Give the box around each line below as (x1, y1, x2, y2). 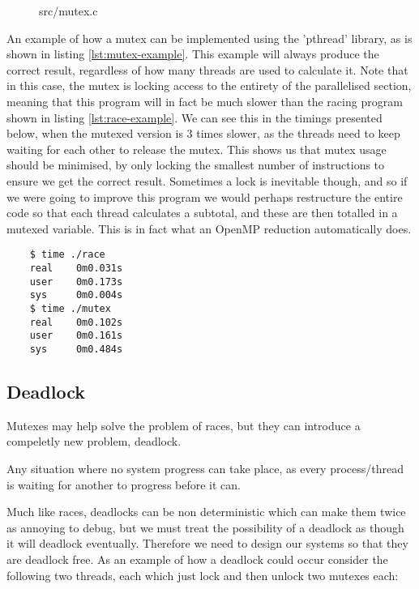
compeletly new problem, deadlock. (6, 433, 182, 450)
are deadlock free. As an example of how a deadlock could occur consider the (6, 550, 388, 567)
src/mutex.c (39, 2, 98, 19)
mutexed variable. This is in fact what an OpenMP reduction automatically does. (6, 220, 412, 237)
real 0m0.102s (29, 316, 123, 328)
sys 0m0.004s (29, 289, 123, 301)
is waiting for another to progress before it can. (6, 476, 241, 493)
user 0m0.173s (29, 275, 123, 288)
